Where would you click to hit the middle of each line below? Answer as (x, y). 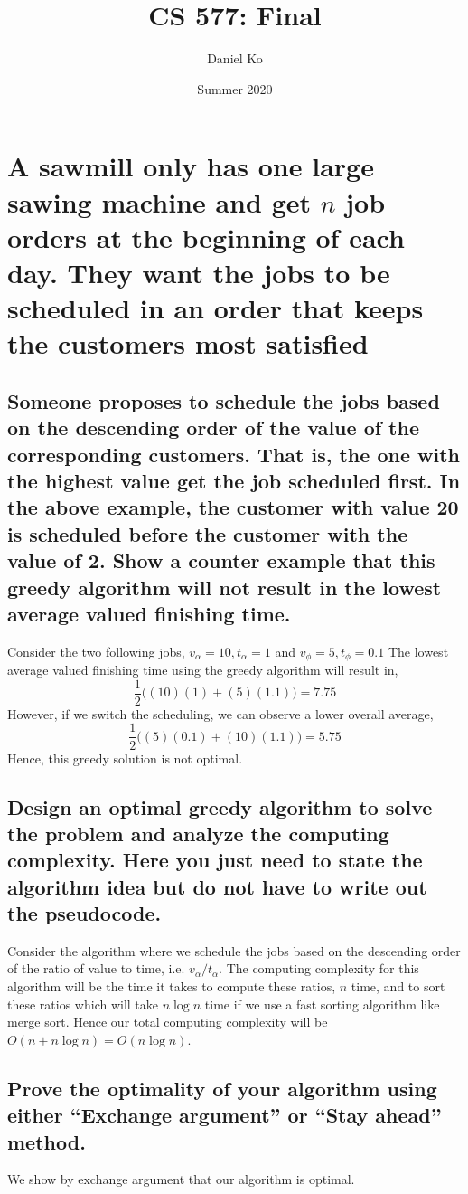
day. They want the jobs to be (199, 272)
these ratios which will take (83, 1004)
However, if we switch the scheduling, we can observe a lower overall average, (220, 713)
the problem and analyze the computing (198, 833)
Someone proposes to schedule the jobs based (224, 400)
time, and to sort (398, 986)
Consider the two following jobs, (96, 651)
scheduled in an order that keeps (215, 308)
